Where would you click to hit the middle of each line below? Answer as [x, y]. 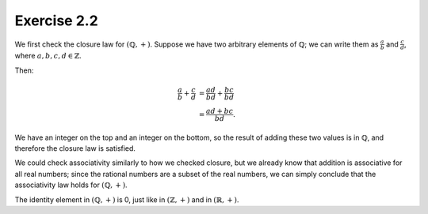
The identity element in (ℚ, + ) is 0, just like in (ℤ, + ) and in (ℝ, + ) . [127, 199]
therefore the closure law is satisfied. [75, 148]
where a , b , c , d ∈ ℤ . [48, 56]
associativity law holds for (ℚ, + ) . [71, 185]
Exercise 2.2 [56, 21]
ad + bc [220, 111]
